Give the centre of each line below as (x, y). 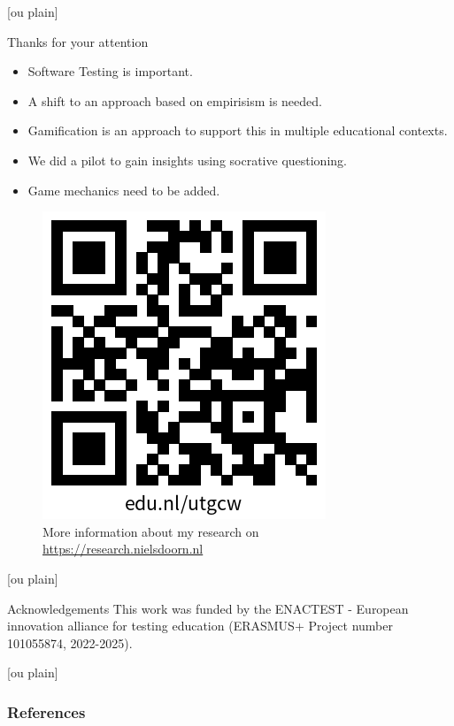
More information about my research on (151, 531)
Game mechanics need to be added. (124, 190)
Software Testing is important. (110, 71)
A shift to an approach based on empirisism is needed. (175, 100)
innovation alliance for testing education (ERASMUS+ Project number (200, 626)
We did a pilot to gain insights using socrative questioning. (187, 160)
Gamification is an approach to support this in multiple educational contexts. (238, 130)
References (46, 711)
